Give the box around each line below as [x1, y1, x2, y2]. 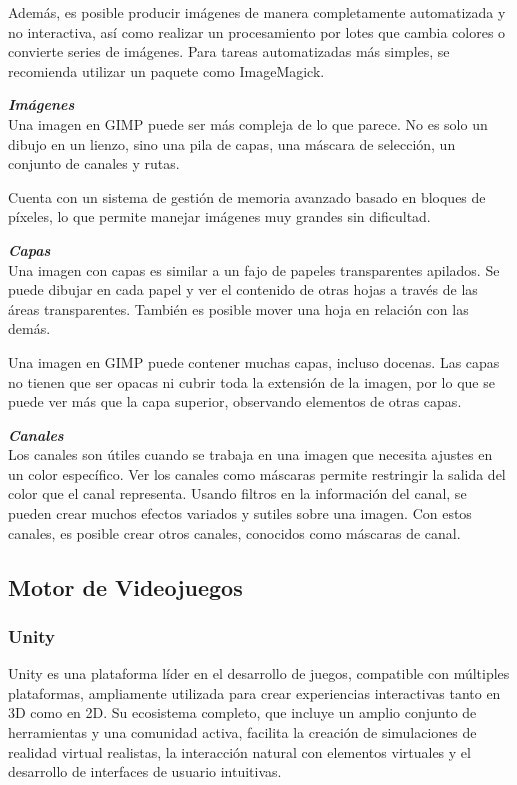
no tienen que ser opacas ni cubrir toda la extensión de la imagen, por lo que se [8, 371, 495, 392]
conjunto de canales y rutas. [8, 153, 180, 174]
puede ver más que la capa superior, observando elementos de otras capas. [8, 391, 462, 412]
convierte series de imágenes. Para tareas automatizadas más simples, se [8, 41, 450, 62]
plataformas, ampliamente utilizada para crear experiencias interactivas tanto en [8, 682, 501, 703]
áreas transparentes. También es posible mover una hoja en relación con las [8, 298, 469, 319]
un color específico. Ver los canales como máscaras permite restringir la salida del [8, 463, 506, 484]
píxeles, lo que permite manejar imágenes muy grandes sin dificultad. [8, 206, 431, 227]
